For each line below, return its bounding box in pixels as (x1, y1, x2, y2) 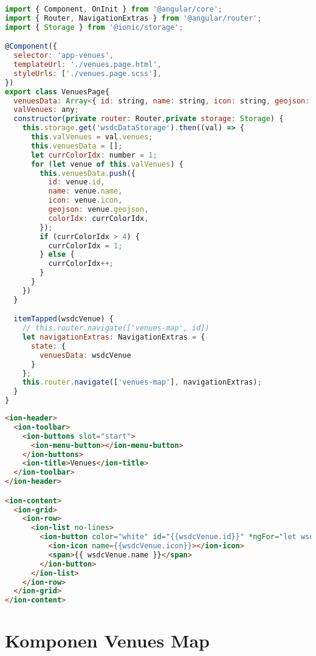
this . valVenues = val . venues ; (30, 133, 153, 142)
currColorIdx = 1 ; (48, 241, 123, 250)
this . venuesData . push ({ (39, 169, 136, 178)
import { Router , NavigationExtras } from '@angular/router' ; (5, 13, 262, 23)
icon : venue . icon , (48, 196, 123, 205)
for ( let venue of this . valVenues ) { (30, 159, 184, 169)
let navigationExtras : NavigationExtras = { (22, 333, 205, 342)
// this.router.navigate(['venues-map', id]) (22, 324, 210, 333)
